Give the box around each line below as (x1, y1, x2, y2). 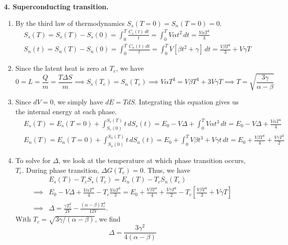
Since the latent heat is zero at (15, 63, 107, 73)
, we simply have (53, 97, 103, 107)
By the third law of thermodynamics (15, 18, 125, 28)
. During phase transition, (22, 164, 99, 175)
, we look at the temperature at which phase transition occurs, (58, 155, 246, 165)
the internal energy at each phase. (15, 106, 117, 116)
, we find (95, 214, 121, 224)
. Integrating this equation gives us (135, 97, 239, 107)
